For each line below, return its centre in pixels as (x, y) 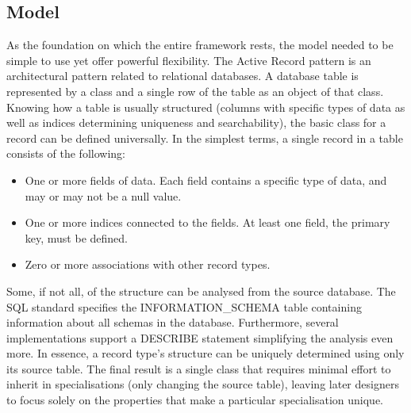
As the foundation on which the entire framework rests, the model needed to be (200, 45)
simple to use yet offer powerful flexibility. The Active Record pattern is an (189, 60)
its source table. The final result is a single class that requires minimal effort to (199, 368)
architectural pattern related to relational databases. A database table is (182, 76)
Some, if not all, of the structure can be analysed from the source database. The (201, 291)
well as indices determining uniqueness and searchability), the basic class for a (196, 122)
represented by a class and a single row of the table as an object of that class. (195, 91)
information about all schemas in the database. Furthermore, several (173, 322)
